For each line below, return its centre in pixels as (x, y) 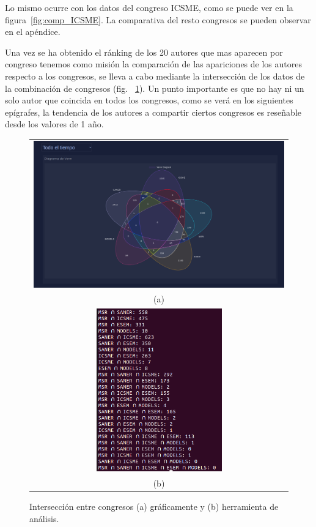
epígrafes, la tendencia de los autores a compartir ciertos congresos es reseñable (153, 112)
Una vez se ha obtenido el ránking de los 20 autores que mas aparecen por (144, 52)
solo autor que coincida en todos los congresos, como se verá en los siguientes (149, 100)
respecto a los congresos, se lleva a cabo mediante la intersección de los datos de (155, 76)
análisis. (44, 518)
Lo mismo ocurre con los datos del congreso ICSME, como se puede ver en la (149, 7)
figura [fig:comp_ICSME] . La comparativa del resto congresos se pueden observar (158, 19)
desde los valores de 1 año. (54, 124)
